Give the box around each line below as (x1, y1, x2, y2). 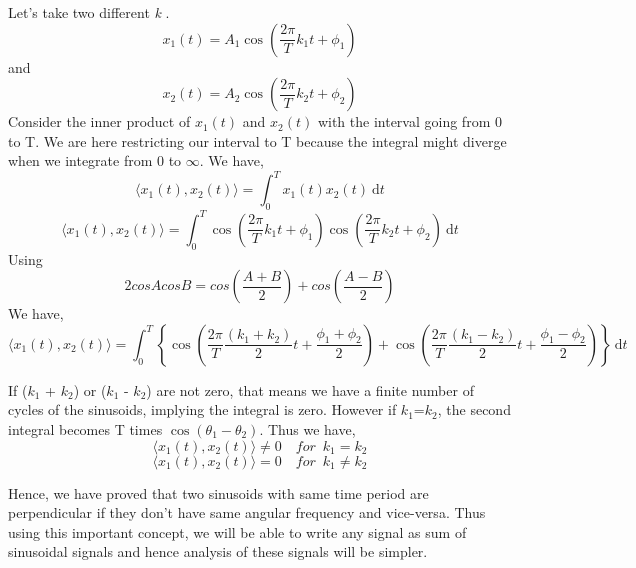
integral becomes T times (8, 418, 163, 439)
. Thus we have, (259, 418, 356, 439)
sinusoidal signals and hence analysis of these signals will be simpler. (8, 541, 428, 562)
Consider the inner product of (8, 111, 191, 132)
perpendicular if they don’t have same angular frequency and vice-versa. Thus (8, 502, 486, 523)
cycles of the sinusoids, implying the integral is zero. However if (8, 399, 397, 420)
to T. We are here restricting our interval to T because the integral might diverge (8, 130, 507, 151)
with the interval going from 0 (317, 111, 502, 132)
